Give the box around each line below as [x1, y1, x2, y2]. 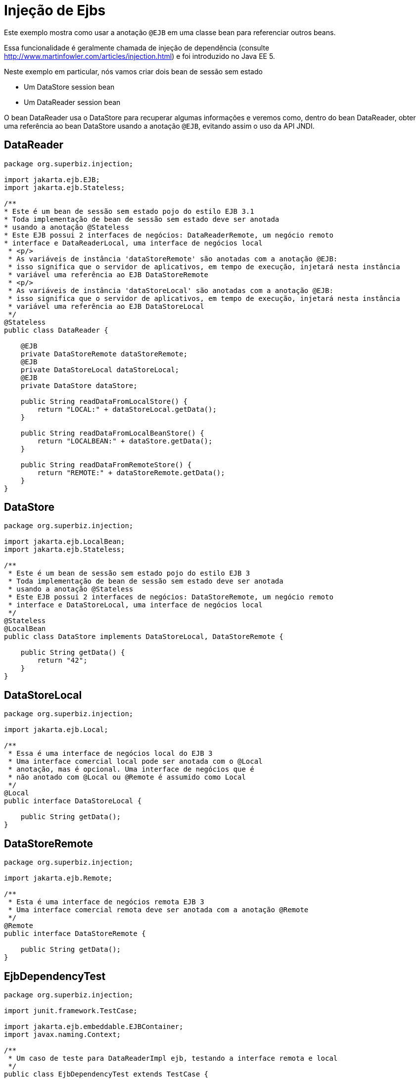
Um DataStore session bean [24, 82, 115, 91]
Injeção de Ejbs [4, 2, 106, 19]
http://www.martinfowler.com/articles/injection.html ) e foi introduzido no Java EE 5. [4, 51, 275, 60]
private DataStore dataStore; [20, 381, 138, 390]
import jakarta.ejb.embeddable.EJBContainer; [4, 1022, 184, 1030]
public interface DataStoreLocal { [4, 797, 142, 805]
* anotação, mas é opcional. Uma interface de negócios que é [8, 765, 254, 774]
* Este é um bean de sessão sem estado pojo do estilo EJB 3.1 [4, 207, 254, 215]
